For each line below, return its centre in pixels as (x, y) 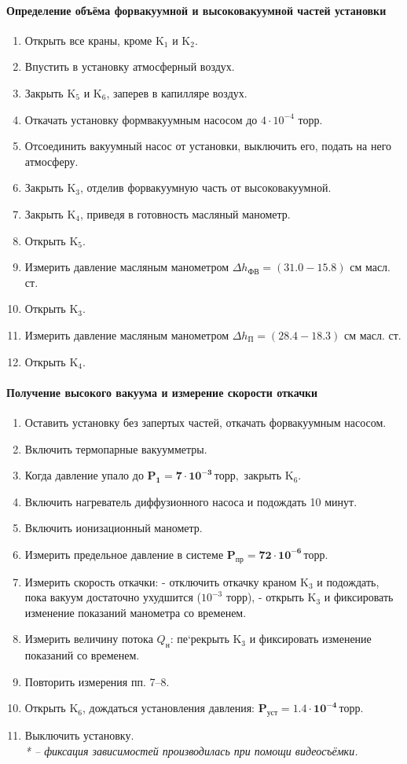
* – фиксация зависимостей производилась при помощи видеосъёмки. (191, 750)
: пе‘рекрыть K (206, 639)
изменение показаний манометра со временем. (136, 612)
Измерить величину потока (89, 639)
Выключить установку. (79, 735)
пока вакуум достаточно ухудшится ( (113, 597)
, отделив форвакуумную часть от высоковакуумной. (205, 187)
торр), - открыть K (271, 597)
